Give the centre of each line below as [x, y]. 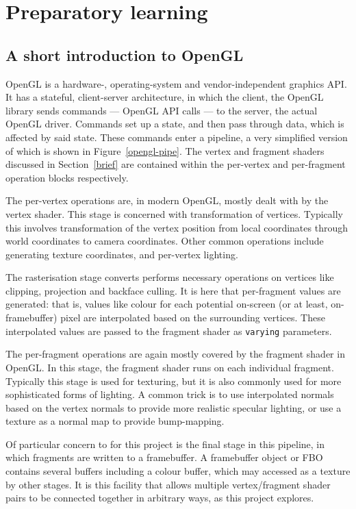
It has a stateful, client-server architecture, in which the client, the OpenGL [165, 97]
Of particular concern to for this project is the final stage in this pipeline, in [165, 444]
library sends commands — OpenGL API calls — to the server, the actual [162, 110]
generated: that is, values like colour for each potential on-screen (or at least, [167, 304]
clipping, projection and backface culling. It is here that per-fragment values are [173, 290]
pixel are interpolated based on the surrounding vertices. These [193, 318]
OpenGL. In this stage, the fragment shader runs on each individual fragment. [170, 367]
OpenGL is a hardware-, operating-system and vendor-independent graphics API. [176, 83]
